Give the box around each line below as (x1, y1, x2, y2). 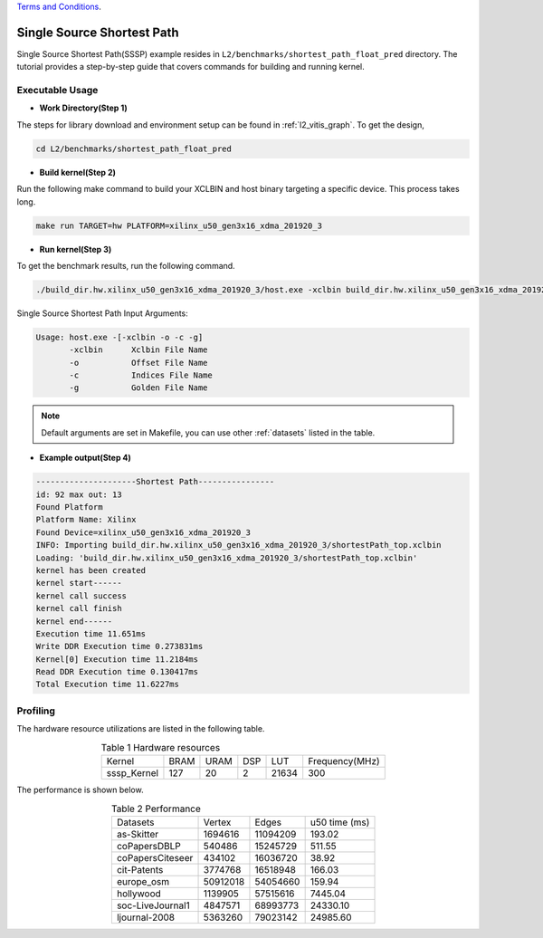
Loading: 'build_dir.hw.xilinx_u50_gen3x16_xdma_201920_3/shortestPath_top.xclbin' (35, 552, 418, 563)
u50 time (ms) (310, 816, 370, 828)
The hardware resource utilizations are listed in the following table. (16, 723, 265, 734)
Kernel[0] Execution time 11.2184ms (35, 654, 199, 665)
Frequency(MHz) (308, 754, 380, 767)
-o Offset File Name (69, 358, 208, 368)
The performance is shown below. (16, 784, 144, 795)
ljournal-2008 (116, 911, 176, 924)
